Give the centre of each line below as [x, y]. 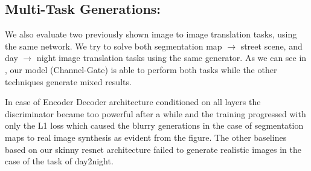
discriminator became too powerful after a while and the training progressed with [155, 113]
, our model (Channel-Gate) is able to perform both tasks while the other [141, 69]
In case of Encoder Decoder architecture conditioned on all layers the [133, 102]
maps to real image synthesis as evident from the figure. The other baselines [146, 137]
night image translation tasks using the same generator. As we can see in [172, 58]
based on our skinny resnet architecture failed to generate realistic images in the [153, 149]
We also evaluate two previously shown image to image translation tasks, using [151, 34]
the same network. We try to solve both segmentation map [114, 46]
